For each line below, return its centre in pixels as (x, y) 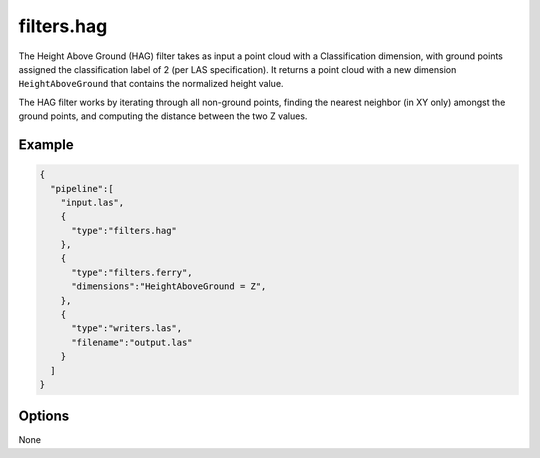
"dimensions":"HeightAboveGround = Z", (169, 286)
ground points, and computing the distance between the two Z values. (163, 116)
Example (46, 144)
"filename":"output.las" (132, 342)
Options (44, 416)
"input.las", (92, 202)
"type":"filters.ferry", (132, 272)
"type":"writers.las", (127, 328)
